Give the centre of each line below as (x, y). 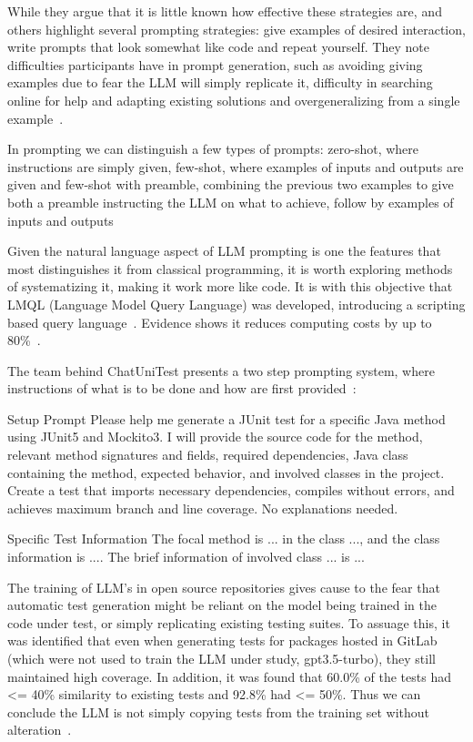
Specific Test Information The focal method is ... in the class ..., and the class (224, 539)
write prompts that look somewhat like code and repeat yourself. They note (218, 47)
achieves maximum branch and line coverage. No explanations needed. (203, 508)
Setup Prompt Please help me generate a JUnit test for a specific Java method (226, 418)
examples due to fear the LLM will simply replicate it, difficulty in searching (220, 82)
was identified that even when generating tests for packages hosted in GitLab (222, 640)
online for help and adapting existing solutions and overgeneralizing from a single (234, 100)
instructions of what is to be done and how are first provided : (182, 388)
